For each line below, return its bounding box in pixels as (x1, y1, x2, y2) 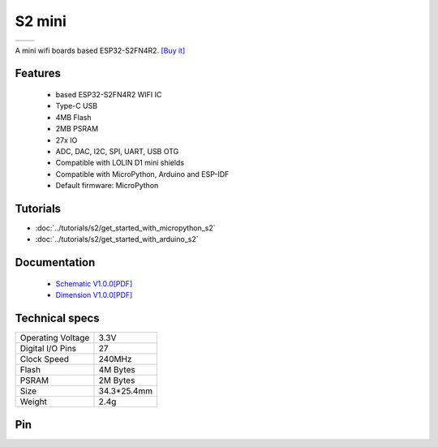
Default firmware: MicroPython (55, 181, 159, 191)
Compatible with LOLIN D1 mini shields (55, 158, 185, 168)
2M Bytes (98, 375, 135, 386)
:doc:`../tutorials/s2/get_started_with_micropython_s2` (35, 223, 216, 233)
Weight (19, 396, 48, 407)
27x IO (55, 135, 78, 145)
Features (15, 67, 61, 80)
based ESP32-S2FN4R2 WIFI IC (55, 89, 162, 99)
